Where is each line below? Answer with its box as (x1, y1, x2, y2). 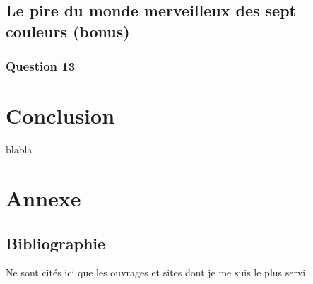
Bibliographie (6, 232, 106, 254)
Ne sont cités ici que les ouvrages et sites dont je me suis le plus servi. (6, 265, 309, 280)
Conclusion (6, 101, 115, 130)
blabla (6, 142, 33, 157)
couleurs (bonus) (6, 20, 130, 42)
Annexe (6, 183, 81, 212)
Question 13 (6, 57, 76, 75)
